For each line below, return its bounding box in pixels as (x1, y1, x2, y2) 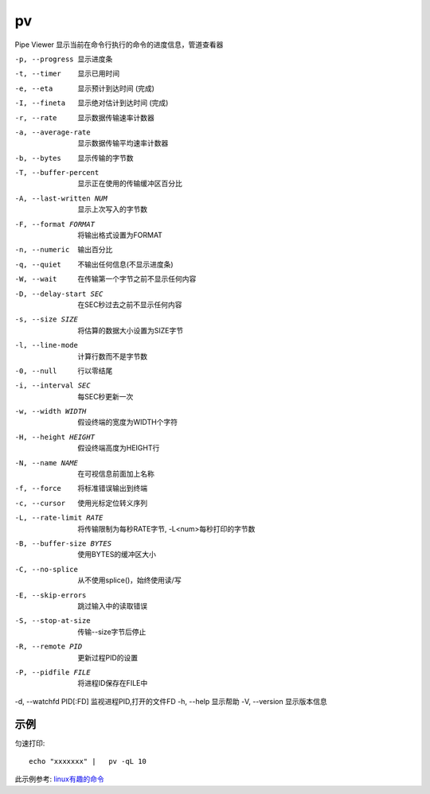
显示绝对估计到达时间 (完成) (77, 98, 169, 107)
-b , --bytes (14, 154, 61, 162)
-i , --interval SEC (14, 381, 91, 390)
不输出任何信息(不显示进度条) (77, 259, 174, 269)
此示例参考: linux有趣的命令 (14, 774, 104, 784)
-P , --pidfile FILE (14, 668, 91, 676)
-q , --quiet (14, 259, 61, 269)
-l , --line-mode (14, 341, 79, 350)
